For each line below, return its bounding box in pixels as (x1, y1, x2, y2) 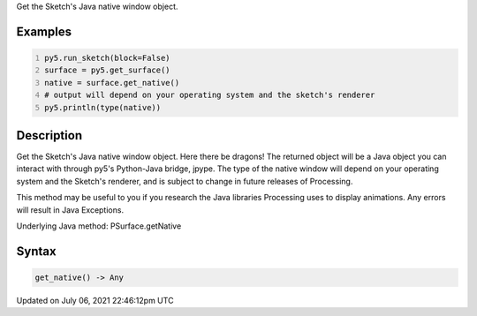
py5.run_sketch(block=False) (44, 53, 171, 63)
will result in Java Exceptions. (16, 204, 124, 215)
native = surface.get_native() (44, 78, 180, 87)
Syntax (16, 244, 57, 259)
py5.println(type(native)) (44, 102, 162, 112)
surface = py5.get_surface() (44, 65, 171, 75)
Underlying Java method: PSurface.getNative (16, 221, 182, 231)
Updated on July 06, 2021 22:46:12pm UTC (16, 296, 174, 305)
